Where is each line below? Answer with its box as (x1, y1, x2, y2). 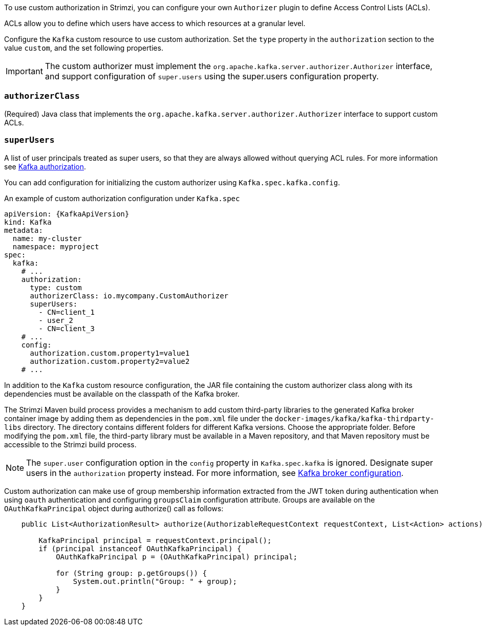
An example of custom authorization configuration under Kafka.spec (4, 193, 240, 203)
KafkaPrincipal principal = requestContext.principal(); (38, 536, 272, 545)
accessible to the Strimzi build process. (4, 440, 137, 449)
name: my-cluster (12, 234, 82, 243)
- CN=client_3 (38, 324, 95, 333)
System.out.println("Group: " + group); (73, 577, 237, 585)
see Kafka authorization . (4, 162, 86, 171)
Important (6, 66, 43, 76)
